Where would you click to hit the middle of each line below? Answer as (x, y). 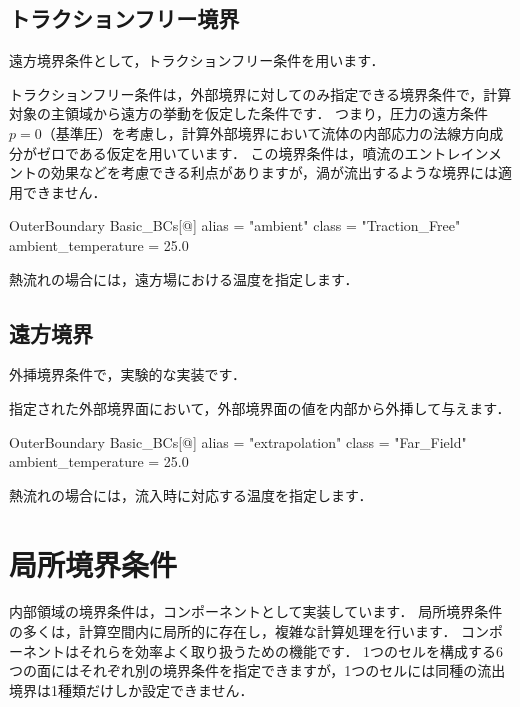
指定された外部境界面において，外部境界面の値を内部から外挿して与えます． (260, 407)
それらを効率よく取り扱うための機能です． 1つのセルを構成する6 (291, 650)
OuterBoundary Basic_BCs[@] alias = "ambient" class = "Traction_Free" (235, 225)
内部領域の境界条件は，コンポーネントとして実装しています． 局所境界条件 (256, 611)
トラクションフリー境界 (124, 18)
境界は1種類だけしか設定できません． (131, 689)
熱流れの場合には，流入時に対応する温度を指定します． (191, 494)
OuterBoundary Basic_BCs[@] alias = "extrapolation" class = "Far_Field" (238, 441)
